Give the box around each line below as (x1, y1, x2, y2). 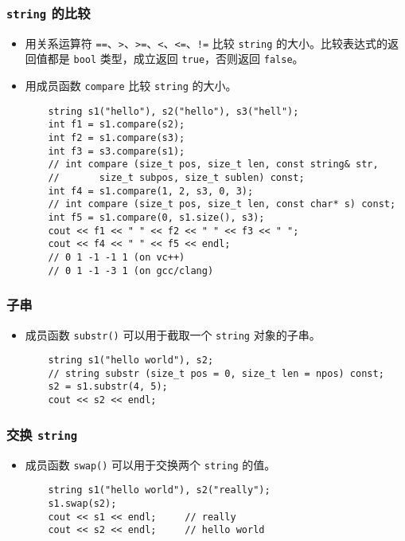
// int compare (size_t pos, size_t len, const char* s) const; (48, 198, 396, 210)
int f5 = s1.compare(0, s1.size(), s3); (48, 212, 265, 223)
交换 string (6, 424, 78, 444)
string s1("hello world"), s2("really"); (48, 484, 271, 496)
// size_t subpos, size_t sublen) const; (48, 172, 305, 184)
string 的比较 (6, 2, 91, 22)
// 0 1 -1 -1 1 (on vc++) (48, 251, 185, 263)
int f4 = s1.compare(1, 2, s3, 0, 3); (48, 185, 254, 197)
